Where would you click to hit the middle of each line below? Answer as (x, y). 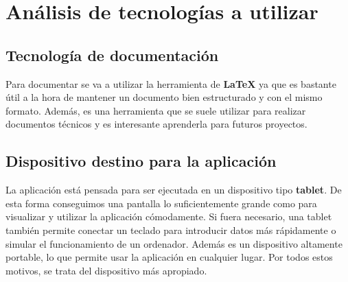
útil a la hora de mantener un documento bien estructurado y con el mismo (164, 97)
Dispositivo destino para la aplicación (141, 161)
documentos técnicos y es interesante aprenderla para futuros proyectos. (156, 124)
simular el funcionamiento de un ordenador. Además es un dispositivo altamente (174, 243)
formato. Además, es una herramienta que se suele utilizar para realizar (156, 110)
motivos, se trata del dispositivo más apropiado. (106, 270)
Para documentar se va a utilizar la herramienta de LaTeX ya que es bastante (171, 83)
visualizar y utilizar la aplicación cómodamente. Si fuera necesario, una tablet (169, 216)
